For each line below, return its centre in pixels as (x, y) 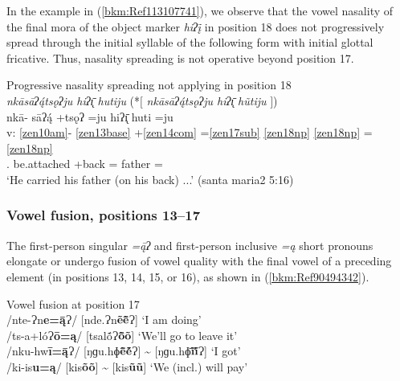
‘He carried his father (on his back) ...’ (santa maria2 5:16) (150, 179)
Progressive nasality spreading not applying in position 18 (149, 85)
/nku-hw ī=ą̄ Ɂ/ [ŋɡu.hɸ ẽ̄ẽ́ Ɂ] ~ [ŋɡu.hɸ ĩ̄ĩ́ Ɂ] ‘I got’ (124, 351)
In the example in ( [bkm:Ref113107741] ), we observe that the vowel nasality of (200, 10)
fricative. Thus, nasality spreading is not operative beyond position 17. (180, 57)
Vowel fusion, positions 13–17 (104, 215)
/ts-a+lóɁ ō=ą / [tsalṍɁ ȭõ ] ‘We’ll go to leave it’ (122, 335)
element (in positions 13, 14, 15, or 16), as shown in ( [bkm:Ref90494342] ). (188, 276)
